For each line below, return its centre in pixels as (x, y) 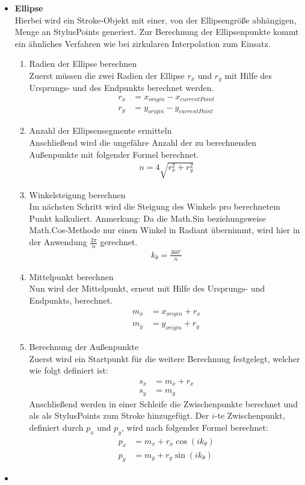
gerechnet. (119, 242)
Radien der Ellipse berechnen (83, 64)
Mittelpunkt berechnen (71, 276)
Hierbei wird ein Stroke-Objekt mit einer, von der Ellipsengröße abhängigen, (156, 20)
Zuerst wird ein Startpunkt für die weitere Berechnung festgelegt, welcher (165, 358)
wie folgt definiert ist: (69, 370)
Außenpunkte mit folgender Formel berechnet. (114, 154)
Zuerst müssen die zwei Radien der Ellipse (107, 75)
